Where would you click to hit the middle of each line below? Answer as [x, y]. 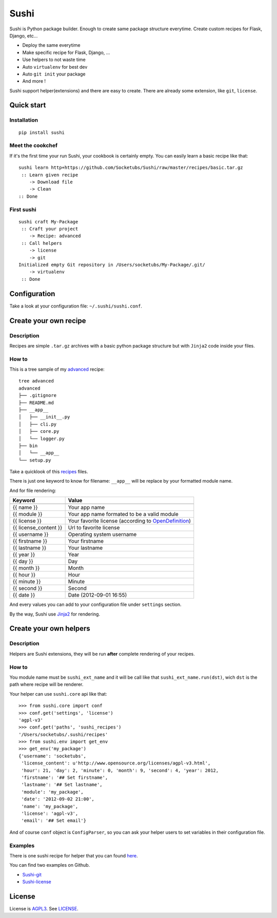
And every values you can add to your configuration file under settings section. [95, 605]
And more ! [34, 81]
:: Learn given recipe [50, 175]
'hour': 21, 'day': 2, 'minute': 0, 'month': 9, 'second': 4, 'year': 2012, [120, 770]
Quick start [28, 105]
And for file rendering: [33, 490]
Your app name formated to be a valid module [123, 514]
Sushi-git [32, 874]
